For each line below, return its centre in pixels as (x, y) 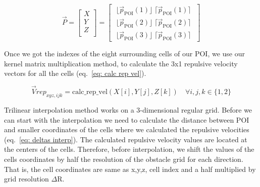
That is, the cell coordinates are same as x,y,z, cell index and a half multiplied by (130, 169)
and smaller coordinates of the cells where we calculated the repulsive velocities (127, 129)
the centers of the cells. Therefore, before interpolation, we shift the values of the (129, 149)
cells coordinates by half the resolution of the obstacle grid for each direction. (124, 159)
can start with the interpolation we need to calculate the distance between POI (127, 119)
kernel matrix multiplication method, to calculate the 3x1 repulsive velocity (121, 63)
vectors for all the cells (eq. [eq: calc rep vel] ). (75, 73)
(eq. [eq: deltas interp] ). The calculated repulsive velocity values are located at (126, 139)
